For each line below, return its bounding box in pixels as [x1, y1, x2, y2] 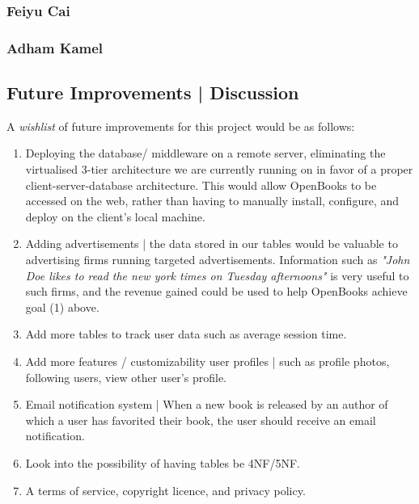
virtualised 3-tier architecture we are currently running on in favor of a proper [25, 161, 413, 178]
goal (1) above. [25, 298, 99, 315]
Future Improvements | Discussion [6, 80, 299, 105]
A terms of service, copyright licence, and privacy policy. [25, 481, 306, 498]
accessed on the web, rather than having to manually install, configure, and [25, 192, 399, 209]
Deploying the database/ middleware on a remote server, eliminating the [25, 145, 386, 162]
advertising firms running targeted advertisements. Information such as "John [25, 251, 410, 268]
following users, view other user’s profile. [25, 368, 226, 385]
